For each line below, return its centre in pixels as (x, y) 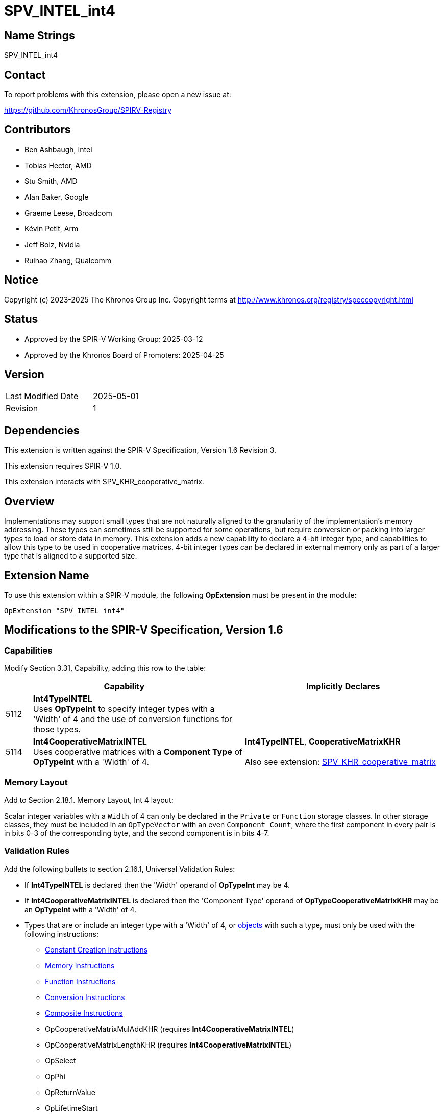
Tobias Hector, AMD (58, 165)
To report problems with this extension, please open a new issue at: (118, 95)
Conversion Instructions (85, 997)
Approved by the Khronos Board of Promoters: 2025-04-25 (124, 355)
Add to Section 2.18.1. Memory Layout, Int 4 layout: (89, 800)
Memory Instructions (80, 965)
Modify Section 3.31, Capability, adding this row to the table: (105, 668)
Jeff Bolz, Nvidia (52, 244)
